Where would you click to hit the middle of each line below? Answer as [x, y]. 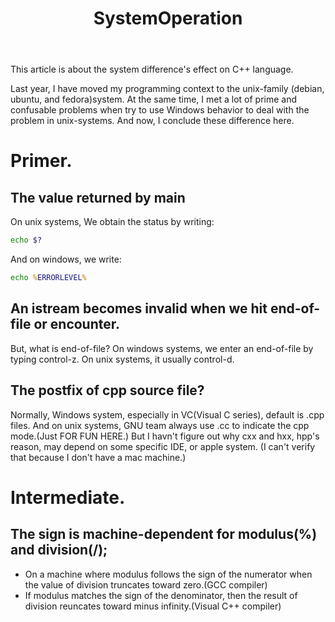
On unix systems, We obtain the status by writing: [112, 222]
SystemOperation [168, 18]
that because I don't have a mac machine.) [98, 457]
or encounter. [77, 324]
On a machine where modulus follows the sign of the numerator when [168, 574]
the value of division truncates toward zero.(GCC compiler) [146, 584]
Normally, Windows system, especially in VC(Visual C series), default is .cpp [167, 414]
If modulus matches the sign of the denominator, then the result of [161, 595]
